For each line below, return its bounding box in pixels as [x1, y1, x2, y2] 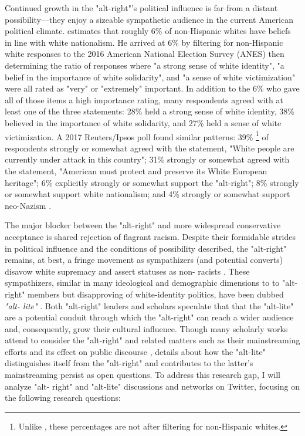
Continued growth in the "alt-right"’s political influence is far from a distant [5, 2, 278, 13]
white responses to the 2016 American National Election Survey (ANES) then [5, 48, 284, 60]
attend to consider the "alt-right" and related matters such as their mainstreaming [5, 334, 300, 346]
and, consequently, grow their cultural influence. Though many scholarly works [5, 322, 288, 334]
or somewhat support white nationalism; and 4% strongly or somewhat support [5, 188, 290, 200]
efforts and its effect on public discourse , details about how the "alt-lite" [5, 345, 266, 357]
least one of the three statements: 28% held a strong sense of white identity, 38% [5, 105, 294, 117]
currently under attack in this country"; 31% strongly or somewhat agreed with [5, 153, 290, 165]
